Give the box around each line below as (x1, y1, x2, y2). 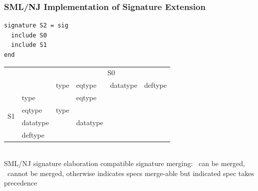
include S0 (11, 31, 47, 39)
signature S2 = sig (4, 22, 68, 29)
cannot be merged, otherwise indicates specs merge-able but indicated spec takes (7, 168, 255, 178)
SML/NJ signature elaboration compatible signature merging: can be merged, (4, 158, 245, 169)
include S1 (11, 41, 47, 49)
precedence (4, 178, 37, 188)
